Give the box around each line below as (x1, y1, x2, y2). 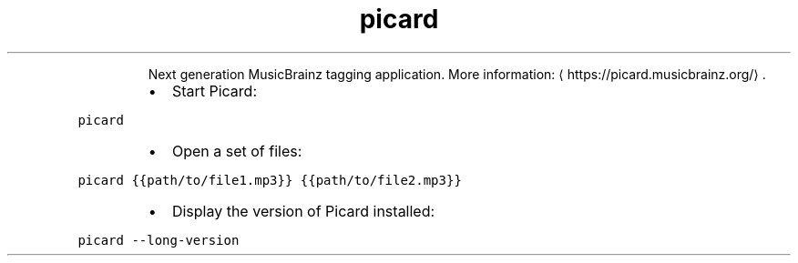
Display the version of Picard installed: (171, 201, 435, 220)
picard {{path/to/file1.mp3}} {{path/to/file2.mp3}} (77, 172, 462, 187)
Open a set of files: (171, 141, 302, 160)
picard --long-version (77, 232, 240, 248)
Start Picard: (171, 81, 257, 100)
